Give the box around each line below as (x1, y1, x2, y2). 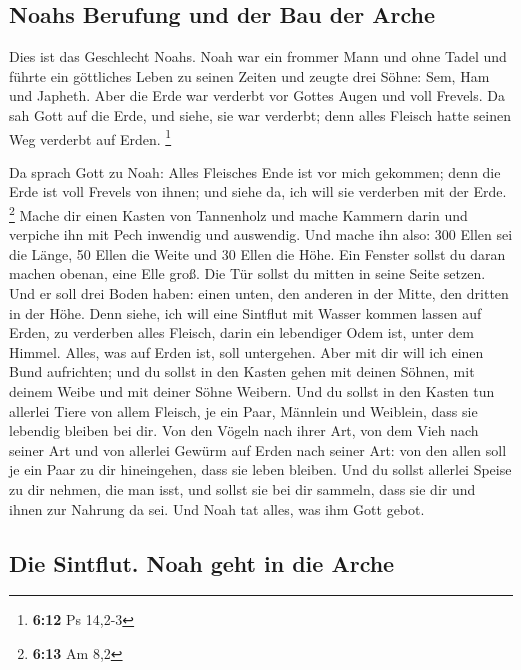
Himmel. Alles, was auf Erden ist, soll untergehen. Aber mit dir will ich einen (9, 341, 484, 362)
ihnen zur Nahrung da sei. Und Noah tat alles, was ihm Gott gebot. (9, 498, 425, 519)
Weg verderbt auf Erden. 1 (9, 125, 172, 149)
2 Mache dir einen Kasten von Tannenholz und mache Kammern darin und (9, 202, 468, 225)
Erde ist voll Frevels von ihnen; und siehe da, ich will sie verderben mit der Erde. (9, 181, 507, 202)
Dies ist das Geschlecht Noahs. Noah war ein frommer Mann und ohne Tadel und (9, 46, 507, 67)
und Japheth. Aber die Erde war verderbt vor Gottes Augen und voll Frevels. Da (9, 85, 506, 106)
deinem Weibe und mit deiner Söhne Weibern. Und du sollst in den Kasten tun (9, 381, 495, 402)
